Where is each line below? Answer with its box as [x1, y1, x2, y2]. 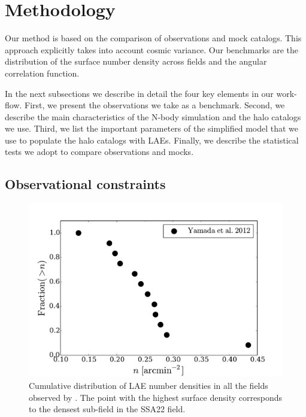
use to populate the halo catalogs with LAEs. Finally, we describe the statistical [5, 133, 299, 146]
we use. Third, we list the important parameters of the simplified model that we [5, 122, 299, 135]
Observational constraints [5, 175, 166, 193]
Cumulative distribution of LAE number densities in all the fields [29, 379, 268, 391]
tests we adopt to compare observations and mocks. [5, 145, 194, 158]
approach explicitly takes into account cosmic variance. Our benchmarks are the [5, 43, 299, 56]
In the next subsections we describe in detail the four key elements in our [5, 87, 274, 99]
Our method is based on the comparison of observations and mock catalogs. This [5, 32, 302, 44]
